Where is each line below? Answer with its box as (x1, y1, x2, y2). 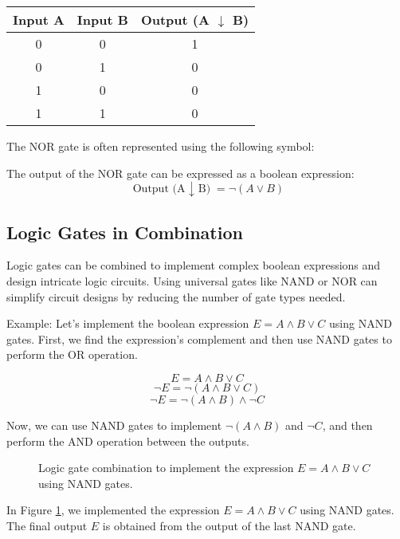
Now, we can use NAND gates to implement (6, 416, 222, 433)
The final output (6, 517, 88, 533)
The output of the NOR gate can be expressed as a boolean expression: (6, 164, 355, 181)
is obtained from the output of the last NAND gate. (102, 517, 356, 533)
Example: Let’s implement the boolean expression (6, 315, 249, 332)
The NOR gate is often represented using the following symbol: (6, 138, 315, 154)
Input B (76, 10, 128, 29)
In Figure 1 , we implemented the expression (6, 502, 220, 518)
